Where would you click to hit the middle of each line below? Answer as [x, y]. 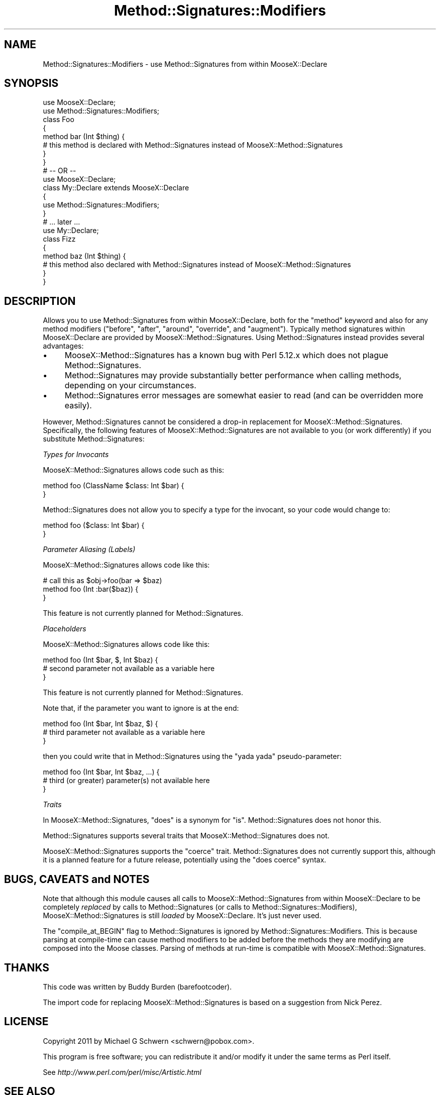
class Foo [59, 120]
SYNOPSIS [31, 83]
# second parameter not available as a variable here [129, 669]
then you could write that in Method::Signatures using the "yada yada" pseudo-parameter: [192, 756]
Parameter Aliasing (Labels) [89, 550]
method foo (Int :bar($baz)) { [91, 589]
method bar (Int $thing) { [84, 137]
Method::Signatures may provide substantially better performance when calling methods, [233, 375]
